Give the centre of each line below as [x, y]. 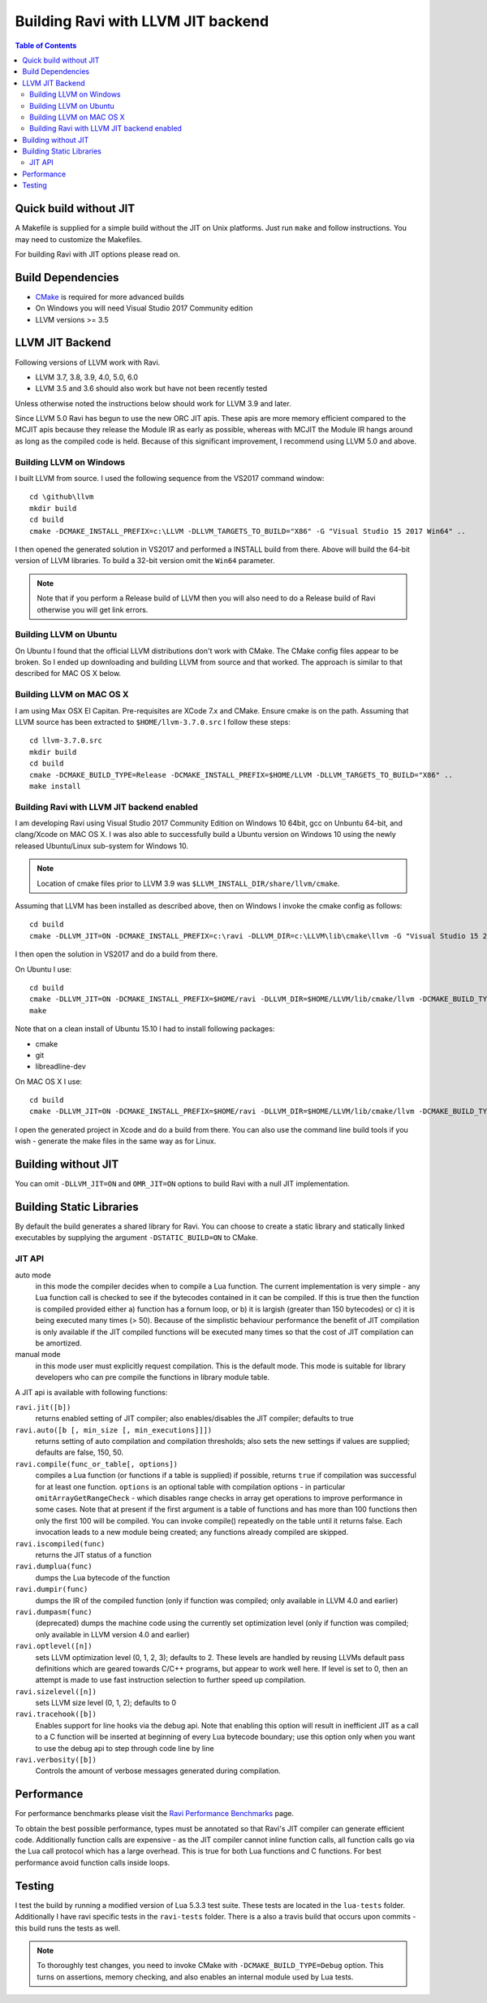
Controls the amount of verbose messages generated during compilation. [158, 1771]
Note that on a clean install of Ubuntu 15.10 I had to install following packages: [145, 1029]
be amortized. [58, 1343]
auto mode [33, 1275]
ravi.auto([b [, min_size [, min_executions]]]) [114, 1430]
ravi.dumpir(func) [52, 1589]
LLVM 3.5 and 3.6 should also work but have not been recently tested [151, 388]
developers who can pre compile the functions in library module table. [153, 1377]
